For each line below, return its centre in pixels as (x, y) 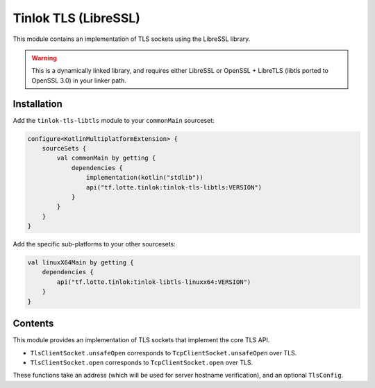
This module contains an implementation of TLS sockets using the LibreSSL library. (132, 39)
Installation (37, 104)
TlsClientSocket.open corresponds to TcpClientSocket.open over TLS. (142, 362)
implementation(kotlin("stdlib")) (145, 178)
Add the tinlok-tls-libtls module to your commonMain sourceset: (114, 120)
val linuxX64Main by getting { (81, 263)
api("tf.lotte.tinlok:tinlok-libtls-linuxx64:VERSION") (154, 282)
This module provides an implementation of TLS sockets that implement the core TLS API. (141, 340)
